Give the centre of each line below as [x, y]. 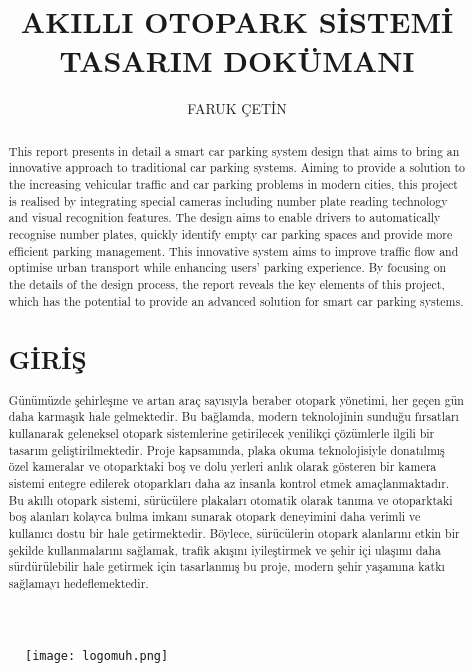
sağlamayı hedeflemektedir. [78, 583]
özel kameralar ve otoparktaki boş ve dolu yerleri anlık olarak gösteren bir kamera [222, 466]
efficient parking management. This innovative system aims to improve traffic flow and [233, 250]
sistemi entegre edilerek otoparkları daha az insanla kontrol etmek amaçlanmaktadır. [229, 483]
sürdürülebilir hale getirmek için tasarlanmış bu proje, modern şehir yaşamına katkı [226, 566]
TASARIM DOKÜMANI [237, 60]
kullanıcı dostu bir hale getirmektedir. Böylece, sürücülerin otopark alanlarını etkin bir [234, 533]
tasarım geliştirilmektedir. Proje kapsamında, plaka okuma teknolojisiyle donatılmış [226, 449]
